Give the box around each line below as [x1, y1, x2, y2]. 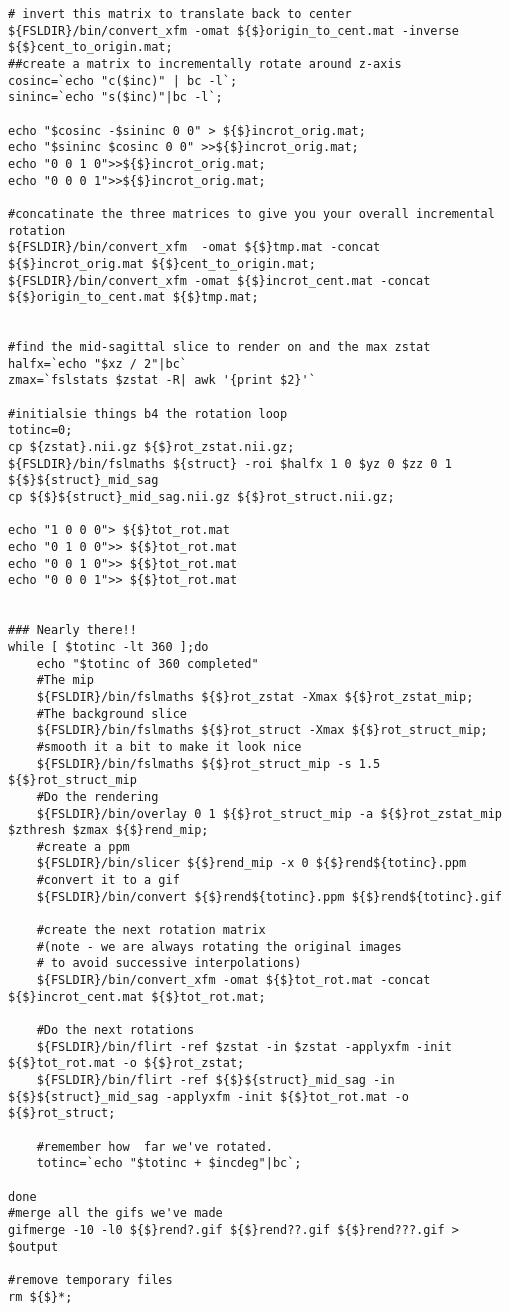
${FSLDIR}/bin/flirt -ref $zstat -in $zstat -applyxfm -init [36, 1039, 452, 1054]
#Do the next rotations [36, 1023, 195, 1038]
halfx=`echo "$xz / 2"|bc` [8, 356, 187, 371]
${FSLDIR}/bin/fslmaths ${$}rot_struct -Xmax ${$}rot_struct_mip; [36, 723, 488, 738]
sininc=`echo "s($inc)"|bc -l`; [8, 90, 223, 105]
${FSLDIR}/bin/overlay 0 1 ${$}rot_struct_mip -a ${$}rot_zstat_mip [36, 806, 502, 821]
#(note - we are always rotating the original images [36, 939, 402, 954]
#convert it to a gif [36, 873, 180, 888]
